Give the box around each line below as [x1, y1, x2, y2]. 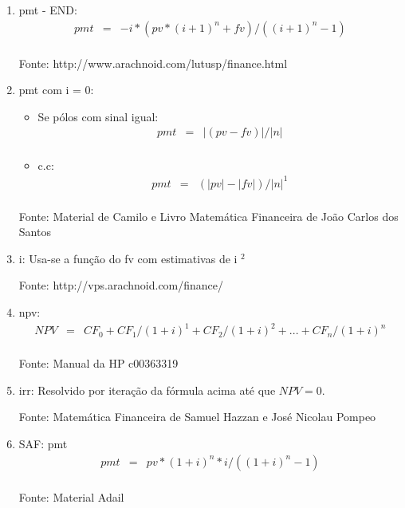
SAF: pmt [18, 435, 68, 451]
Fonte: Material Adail [18, 488, 124, 505]
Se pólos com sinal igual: [37, 108, 159, 124]
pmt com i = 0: [18, 81, 94, 98]
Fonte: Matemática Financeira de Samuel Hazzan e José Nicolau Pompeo [18, 408, 376, 425]
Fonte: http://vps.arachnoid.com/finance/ [18, 277, 224, 293]
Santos [18, 223, 51, 240]
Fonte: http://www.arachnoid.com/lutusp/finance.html [18, 54, 288, 71]
